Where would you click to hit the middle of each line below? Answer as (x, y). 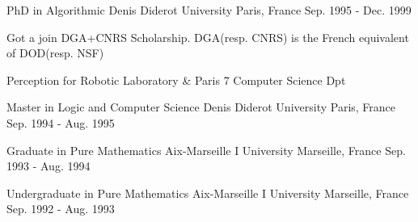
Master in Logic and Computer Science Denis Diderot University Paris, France (201, 107)
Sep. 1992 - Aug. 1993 (61, 209)
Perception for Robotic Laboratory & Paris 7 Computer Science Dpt (176, 80)
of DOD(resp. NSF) (55, 53)
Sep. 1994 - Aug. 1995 (61, 122)
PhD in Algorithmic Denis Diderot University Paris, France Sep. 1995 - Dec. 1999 (209, 10)
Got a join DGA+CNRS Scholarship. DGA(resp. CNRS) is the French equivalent (208, 37)
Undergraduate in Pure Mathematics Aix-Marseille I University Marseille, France (208, 193)
